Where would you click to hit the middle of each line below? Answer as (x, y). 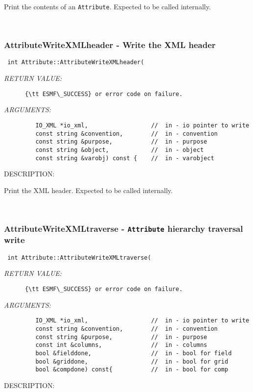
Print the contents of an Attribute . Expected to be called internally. (107, 6)
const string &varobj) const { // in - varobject (125, 158)
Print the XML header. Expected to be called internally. (88, 190)
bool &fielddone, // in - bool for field (134, 353)
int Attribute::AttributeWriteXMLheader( (76, 62)
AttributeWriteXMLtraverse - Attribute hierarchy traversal (124, 228)
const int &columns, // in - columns (121, 345)
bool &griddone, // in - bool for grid (132, 361)
